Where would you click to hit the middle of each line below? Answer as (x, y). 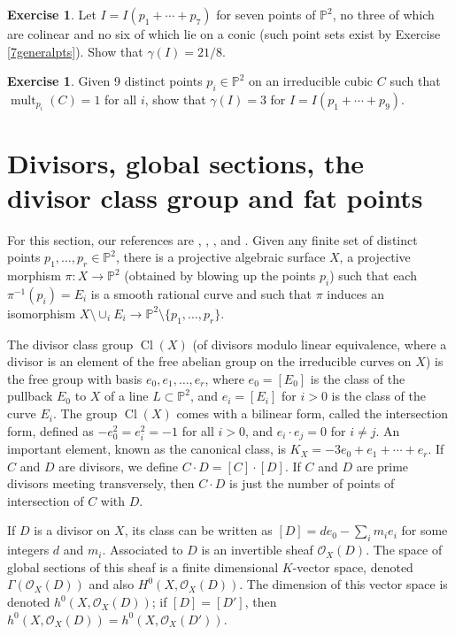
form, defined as (50, 430)
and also (112, 584)
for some (424, 530)
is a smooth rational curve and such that (201, 293)
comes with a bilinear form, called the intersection (312, 413)
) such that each (373, 275)
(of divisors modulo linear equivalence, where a (320, 344)
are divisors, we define (118, 466)
